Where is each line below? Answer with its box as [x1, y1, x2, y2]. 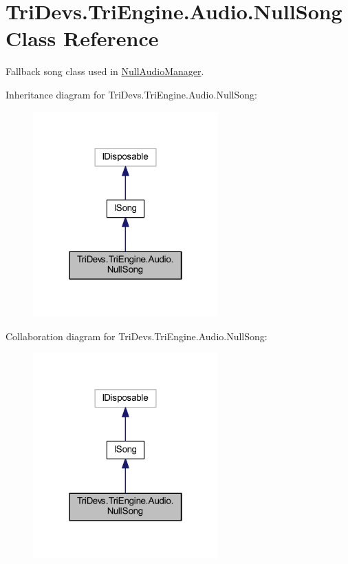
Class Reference [6, 24, 159, 52]
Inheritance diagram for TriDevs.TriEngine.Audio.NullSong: [6, 87, 257, 101]
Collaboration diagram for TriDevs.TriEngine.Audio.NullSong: [6, 328, 268, 343]
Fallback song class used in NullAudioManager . [6, 64, 204, 79]
